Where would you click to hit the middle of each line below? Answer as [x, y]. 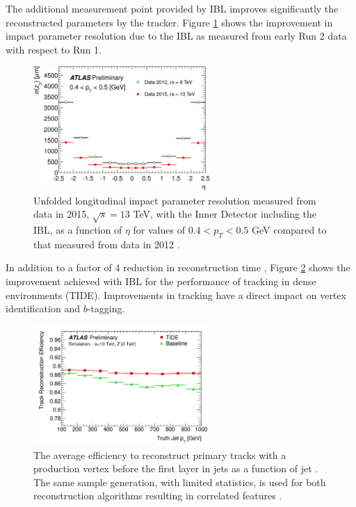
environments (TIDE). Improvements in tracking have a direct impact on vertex [176, 295]
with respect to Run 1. [54, 49]
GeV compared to [289, 229]
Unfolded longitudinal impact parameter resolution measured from [175, 200]
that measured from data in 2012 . [107, 244]
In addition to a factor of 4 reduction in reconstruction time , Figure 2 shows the [178, 267]
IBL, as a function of [78, 229]
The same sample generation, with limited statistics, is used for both [180, 482]
